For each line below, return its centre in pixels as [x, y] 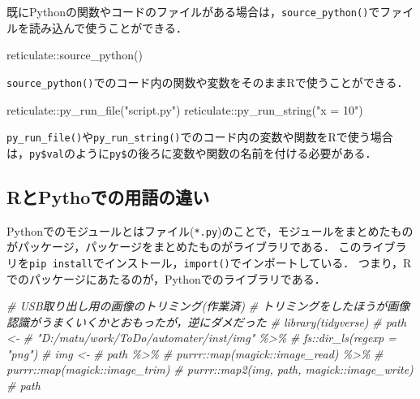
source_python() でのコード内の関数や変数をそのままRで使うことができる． [208, 82]
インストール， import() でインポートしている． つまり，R [258, 262]
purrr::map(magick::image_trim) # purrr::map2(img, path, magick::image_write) [210, 369]
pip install [61, 264]
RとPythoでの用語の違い [108, 196]
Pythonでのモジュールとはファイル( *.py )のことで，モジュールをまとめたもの [210, 230]
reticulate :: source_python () [75, 55]
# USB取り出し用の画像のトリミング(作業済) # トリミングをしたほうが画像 [208, 306]
